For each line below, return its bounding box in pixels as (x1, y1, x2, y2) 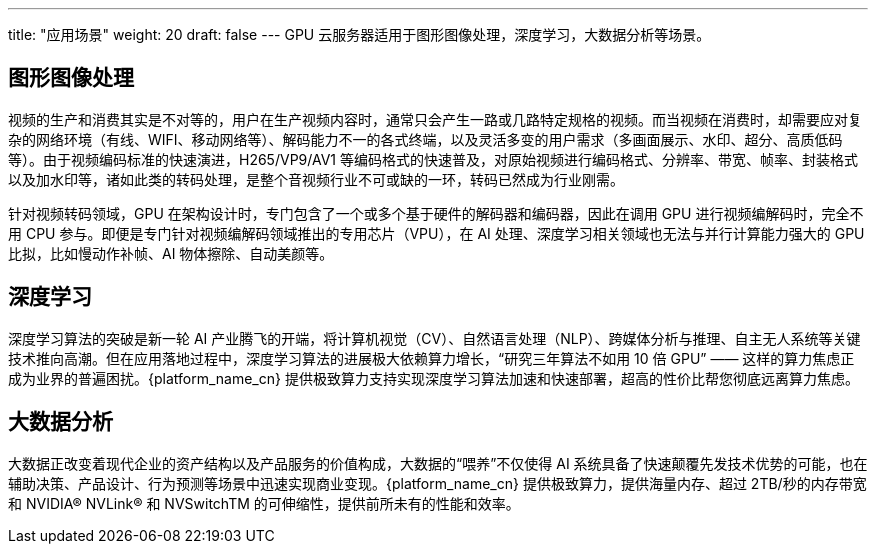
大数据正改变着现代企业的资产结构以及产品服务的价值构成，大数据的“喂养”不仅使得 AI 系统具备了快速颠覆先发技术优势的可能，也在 (8, 454, 868, 472)
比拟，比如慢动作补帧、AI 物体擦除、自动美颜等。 (8, 244, 334, 262)
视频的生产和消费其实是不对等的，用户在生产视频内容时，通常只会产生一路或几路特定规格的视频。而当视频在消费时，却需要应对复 (8, 110, 862, 128)
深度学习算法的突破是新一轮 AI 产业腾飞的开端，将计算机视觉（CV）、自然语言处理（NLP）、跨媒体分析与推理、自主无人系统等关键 (8, 329, 861, 347)
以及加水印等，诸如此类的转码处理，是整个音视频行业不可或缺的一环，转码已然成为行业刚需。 (8, 170, 624, 188)
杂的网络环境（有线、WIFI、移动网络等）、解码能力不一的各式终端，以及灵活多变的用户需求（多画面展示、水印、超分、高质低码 (8, 130, 843, 148)
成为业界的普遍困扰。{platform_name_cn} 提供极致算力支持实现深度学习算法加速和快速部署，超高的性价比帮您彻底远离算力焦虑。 (8, 369, 859, 387)
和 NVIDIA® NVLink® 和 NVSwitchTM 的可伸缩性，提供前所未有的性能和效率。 (8, 494, 520, 512)
